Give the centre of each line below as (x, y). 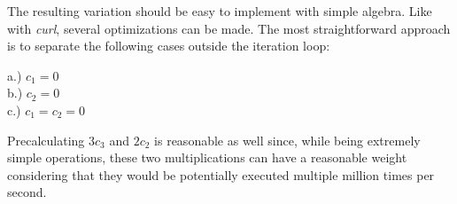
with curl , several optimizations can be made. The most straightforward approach (229, 28)
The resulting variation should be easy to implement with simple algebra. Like (220, 11)
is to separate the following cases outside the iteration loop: (169, 46)
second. (27, 192)
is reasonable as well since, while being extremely (287, 140)
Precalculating (46, 140)
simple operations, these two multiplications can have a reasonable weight (207, 157)
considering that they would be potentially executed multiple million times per (221, 174)
